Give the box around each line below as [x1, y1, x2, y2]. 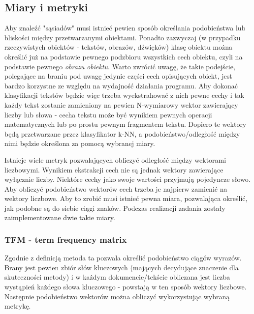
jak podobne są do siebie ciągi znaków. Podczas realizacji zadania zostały [4, 202, 225, 213]
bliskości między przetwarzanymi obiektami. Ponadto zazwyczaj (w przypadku [4, 32, 241, 42]
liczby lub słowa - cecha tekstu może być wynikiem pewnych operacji [4, 109, 212, 119]
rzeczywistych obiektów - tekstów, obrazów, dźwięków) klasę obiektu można [4, 42, 233, 52]
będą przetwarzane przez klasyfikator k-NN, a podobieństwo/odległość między [4, 128, 240, 139]
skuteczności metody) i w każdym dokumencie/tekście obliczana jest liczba [4, 272, 230, 282]
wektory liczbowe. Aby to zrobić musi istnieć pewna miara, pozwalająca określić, [4, 193, 248, 203]
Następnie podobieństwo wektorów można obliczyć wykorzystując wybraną [4, 291, 230, 301]
